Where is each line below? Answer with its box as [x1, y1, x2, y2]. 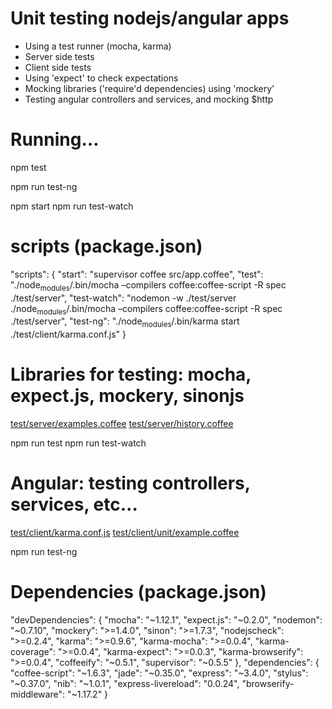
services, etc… [10, 493, 138, 516]
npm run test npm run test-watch [10, 437, 147, 449]
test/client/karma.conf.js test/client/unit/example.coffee [10, 527, 240, 539]
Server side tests [24, 50, 95, 62]
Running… [10, 128, 100, 151]
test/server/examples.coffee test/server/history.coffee [10, 418, 234, 430]
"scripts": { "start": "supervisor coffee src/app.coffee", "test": [10, 268, 264, 280]
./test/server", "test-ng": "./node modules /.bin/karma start [10, 315, 240, 330]
